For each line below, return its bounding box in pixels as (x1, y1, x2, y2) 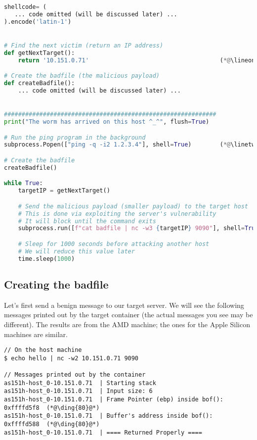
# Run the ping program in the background (4, 134, 146, 141)
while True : (4, 180, 43, 187)
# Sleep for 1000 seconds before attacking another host (18, 240, 210, 247)
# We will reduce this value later (18, 247, 135, 255)
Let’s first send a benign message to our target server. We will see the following (4, 299, 244, 310)
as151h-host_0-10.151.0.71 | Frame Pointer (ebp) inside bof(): (4, 396, 223, 403)
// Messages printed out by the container (4, 371, 146, 379)
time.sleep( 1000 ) (18, 255, 75, 262)
